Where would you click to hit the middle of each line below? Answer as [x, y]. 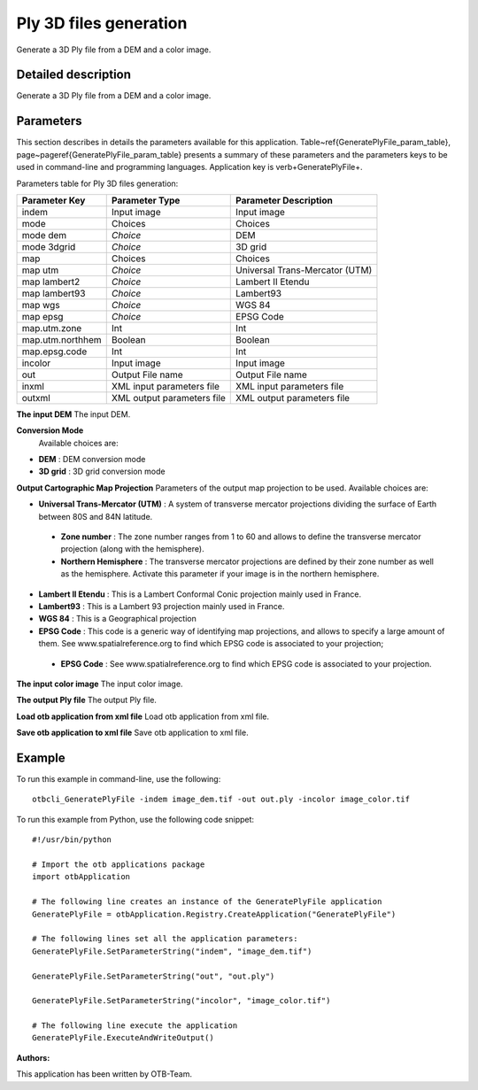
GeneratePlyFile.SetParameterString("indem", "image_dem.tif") [172, 951]
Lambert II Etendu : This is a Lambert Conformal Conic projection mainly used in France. [200, 594]
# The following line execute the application [135, 1026]
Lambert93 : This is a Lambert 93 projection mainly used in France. [162, 606]
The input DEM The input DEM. [73, 414]
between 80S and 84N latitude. [96, 516]
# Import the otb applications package [119, 864]
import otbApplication [81, 877]
